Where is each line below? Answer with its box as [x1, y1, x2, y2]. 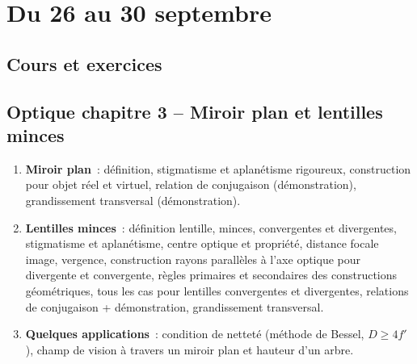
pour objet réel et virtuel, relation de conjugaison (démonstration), [25, 176, 356, 193]
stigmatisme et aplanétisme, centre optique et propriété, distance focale [25, 235, 379, 252]
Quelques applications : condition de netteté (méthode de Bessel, [25, 325, 364, 342]
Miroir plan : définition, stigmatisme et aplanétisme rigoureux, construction [25, 160, 411, 177]
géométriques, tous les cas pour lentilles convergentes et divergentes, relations [25, 282, 409, 299]
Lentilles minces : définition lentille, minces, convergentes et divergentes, [25, 219, 397, 236]
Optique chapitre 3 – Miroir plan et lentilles [6, 98, 383, 123]
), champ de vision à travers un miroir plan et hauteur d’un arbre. [25, 341, 354, 358]
